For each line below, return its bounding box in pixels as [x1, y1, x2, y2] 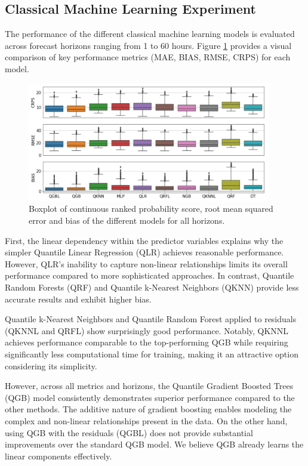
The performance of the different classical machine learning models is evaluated [5, 27, 295, 40]
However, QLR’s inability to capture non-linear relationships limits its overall [5, 257, 288, 270]
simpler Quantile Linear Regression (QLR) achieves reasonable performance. [5, 246, 284, 258]
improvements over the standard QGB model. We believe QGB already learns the [5, 438, 304, 450]
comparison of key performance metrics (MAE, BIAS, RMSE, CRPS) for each [5, 51, 291, 63]
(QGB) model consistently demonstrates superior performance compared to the [5, 391, 295, 403]
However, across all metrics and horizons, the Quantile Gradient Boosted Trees [5, 379, 294, 392]
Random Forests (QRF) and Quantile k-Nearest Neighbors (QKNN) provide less [5, 281, 299, 294]
